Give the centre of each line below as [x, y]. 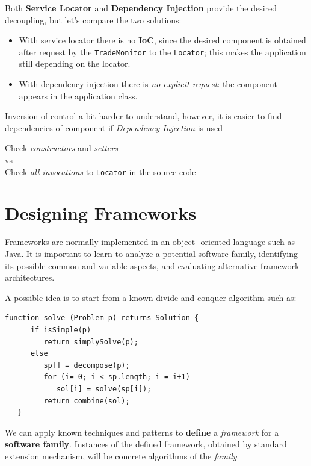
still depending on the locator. [75, 64]
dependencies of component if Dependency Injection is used [114, 127]
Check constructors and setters [61, 148]
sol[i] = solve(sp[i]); [104, 389]
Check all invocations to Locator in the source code [100, 171]
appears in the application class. [78, 95]
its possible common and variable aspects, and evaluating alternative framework [152, 265]
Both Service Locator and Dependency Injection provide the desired [141, 8]
